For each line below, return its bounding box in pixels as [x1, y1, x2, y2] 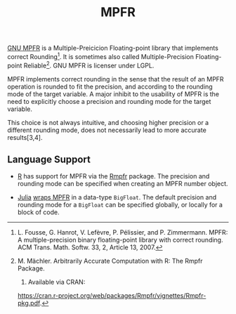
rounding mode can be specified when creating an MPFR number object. [17, 180, 228, 188]
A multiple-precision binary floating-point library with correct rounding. [17, 236, 223, 244]
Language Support [7, 153, 91, 165]
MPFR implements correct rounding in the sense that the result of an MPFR [7, 74, 224, 83]
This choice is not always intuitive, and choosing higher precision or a [7, 118, 209, 126]
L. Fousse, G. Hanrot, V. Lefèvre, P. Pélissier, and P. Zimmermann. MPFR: [17, 228, 228, 237]
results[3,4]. [7, 133, 43, 141]
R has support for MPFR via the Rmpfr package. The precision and [17, 172, 210, 181]
